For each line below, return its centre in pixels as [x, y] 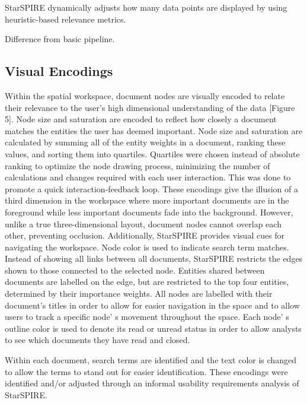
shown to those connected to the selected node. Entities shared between [135, 270]
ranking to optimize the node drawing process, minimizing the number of [137, 165]
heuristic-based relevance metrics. [65, 19]
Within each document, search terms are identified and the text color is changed [151, 360]
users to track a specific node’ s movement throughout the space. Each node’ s [147, 317]
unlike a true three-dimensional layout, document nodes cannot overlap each [143, 223]
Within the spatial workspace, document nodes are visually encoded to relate [145, 95]
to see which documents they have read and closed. [97, 340]
